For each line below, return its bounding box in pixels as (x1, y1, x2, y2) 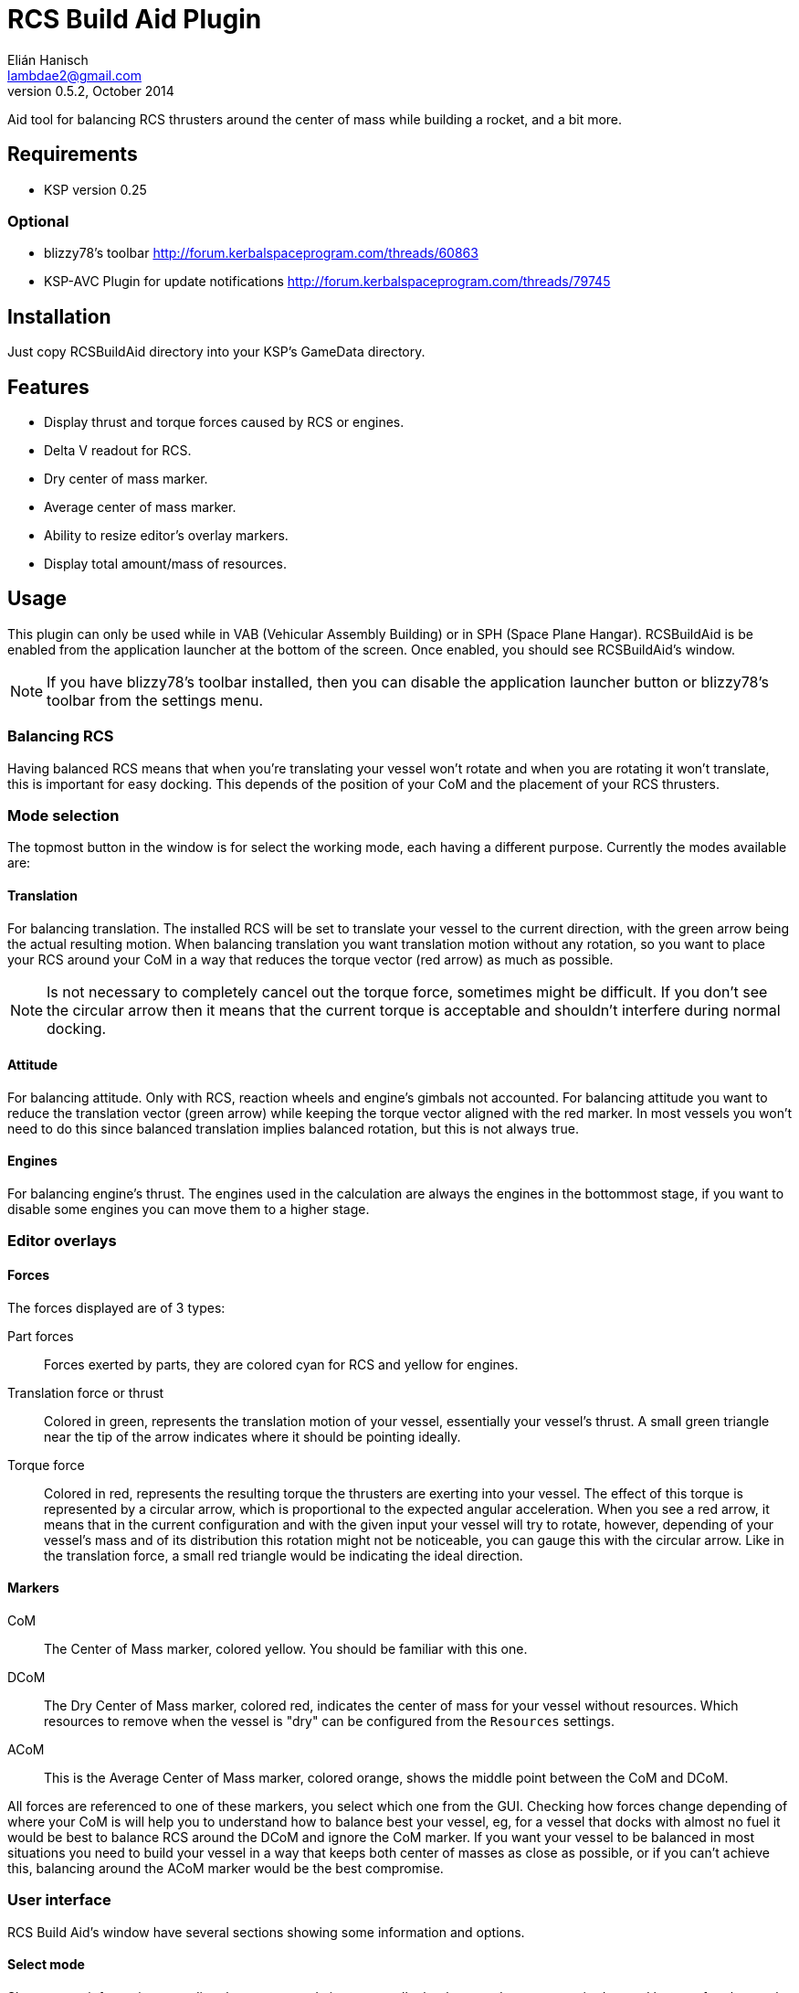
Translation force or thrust (7, 1384, 164, 1401)
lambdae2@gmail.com (7, 67, 142, 83)
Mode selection (7, 806, 120, 825)
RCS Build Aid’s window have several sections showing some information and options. (7, 1924, 525, 1940)
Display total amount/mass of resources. (44, 556, 287, 572)
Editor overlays (7, 1231, 117, 1251)
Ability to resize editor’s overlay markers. (44, 528, 289, 544)
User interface (7, 1891, 111, 1910)
